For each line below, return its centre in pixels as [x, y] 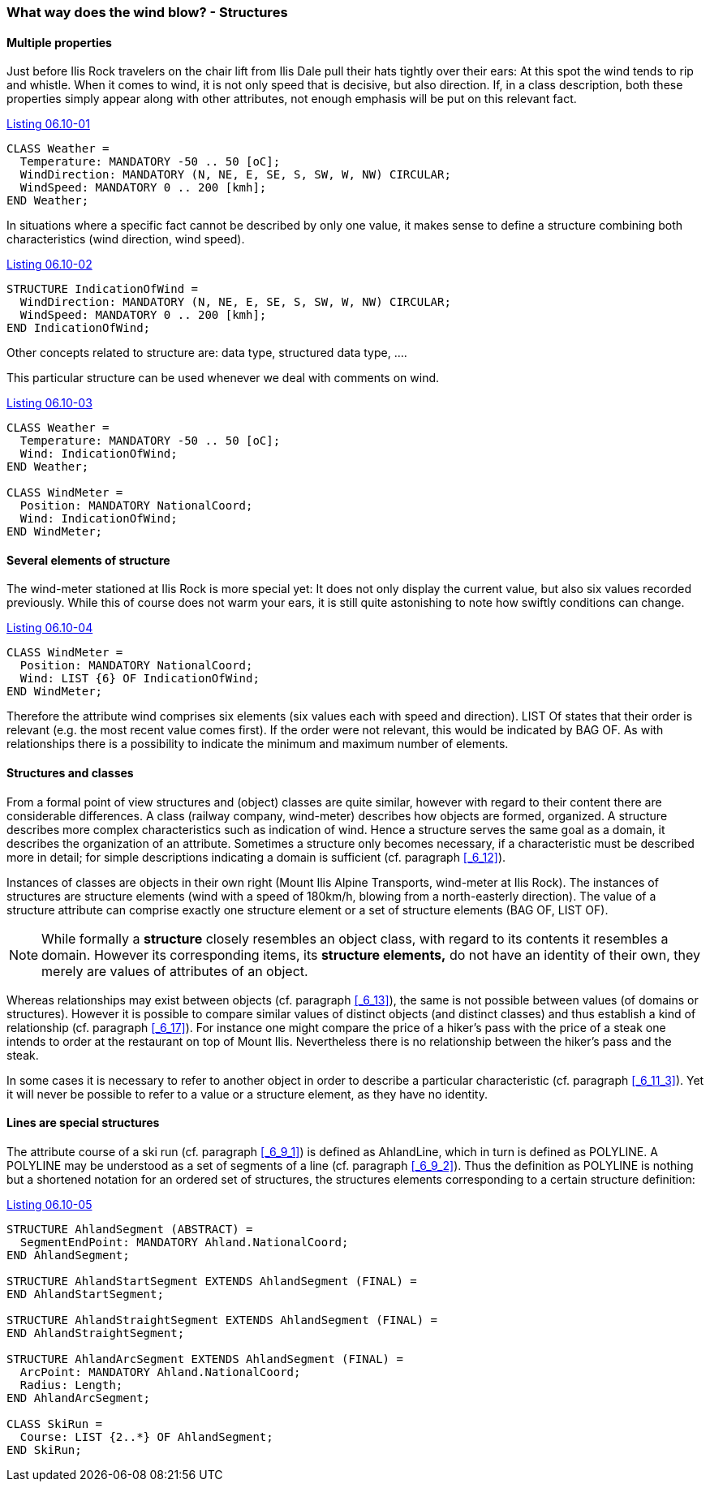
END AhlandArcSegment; [79, 1398]
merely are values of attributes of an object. [175, 971]
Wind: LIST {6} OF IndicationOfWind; [140, 679]
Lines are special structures [83, 1123]
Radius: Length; [71, 1385]
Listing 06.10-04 [50, 628]
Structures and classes [70, 773]
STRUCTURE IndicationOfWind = [103, 289]
